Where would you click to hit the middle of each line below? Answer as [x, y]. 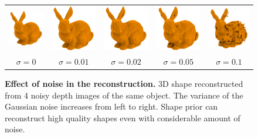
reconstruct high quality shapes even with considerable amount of [123, 117]
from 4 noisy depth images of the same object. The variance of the [124, 95]
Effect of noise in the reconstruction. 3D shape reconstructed [124, 83]
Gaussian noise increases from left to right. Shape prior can [111, 106]
